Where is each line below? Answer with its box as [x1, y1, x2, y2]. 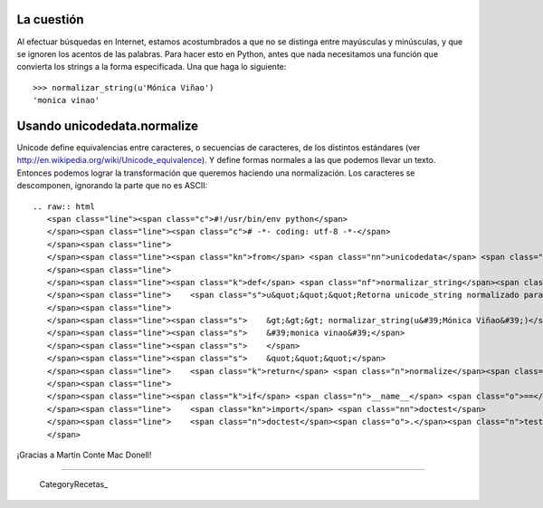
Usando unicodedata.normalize [16, 118, 199, 133]
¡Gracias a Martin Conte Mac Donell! [16, 449, 152, 460]
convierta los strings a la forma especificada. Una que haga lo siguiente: [16, 62, 287, 72]
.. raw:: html [33, 201, 95, 212]
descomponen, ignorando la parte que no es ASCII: [16, 180, 208, 191]
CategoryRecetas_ [39, 479, 109, 490]
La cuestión [16, 12, 85, 27]
